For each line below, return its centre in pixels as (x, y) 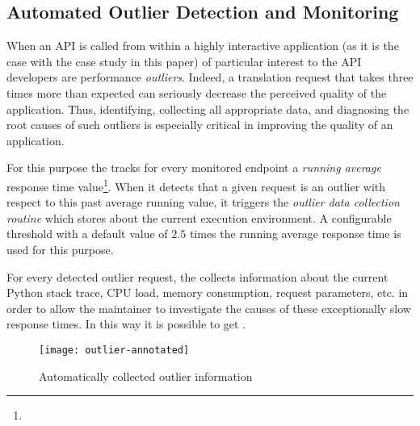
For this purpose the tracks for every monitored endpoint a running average (194, 167)
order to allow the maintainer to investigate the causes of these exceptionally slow (209, 308)
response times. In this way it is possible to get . (126, 324)
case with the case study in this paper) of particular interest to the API (184, 61)
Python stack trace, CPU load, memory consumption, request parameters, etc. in (208, 292)
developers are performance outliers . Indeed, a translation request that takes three (210, 77)
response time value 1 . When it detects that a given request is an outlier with (196, 185)
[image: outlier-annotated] (114, 350)
